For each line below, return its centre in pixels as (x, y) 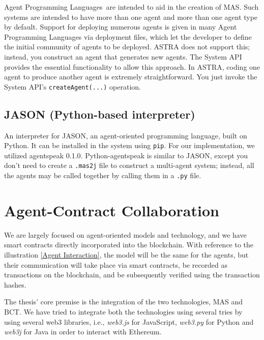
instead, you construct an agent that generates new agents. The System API (123, 56)
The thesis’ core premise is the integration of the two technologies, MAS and (124, 302)
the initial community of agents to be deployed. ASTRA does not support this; (127, 47)
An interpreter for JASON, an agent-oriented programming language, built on (126, 135)
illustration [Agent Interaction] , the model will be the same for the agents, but (126, 255)
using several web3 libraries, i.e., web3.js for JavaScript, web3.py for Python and (129, 321)
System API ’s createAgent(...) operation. (72, 86)
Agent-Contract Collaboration (112, 210)
